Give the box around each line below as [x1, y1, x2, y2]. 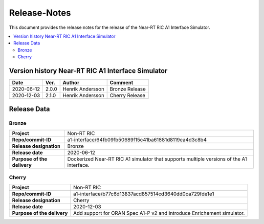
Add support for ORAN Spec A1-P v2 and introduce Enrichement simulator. [73, 209, 245, 216]
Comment [110, 79, 133, 86]
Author [63, 79, 80, 86]
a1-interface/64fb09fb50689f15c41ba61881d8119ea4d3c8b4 [67, 136, 207, 143]
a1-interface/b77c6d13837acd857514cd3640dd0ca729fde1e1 [73, 190, 215, 197]
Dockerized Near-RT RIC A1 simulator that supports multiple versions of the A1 [67, 156, 247, 162]
